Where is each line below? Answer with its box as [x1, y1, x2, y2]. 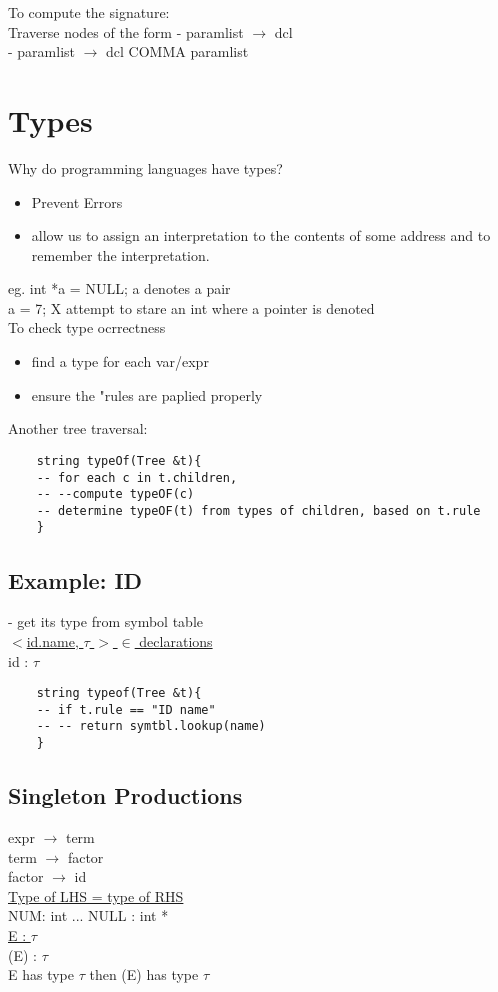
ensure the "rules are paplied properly [31, 384, 263, 405]
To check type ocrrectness [8, 317, 166, 338]
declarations [139, 630, 213, 651]
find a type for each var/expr [31, 351, 209, 372]
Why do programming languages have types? [8, 157, 283, 178]
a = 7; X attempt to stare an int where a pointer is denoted [8, 297, 375, 318]
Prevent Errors [31, 191, 123, 212]
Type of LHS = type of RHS [8, 885, 184, 906]
